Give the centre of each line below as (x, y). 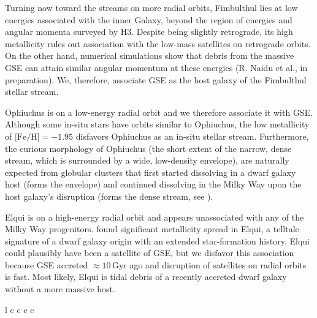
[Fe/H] (27, 137)
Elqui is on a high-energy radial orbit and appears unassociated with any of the (155, 217)
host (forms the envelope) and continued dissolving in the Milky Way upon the (153, 184)
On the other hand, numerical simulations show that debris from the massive (150, 55)
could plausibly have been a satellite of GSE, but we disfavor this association (150, 253)
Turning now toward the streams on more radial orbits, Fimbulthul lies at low (151, 7)
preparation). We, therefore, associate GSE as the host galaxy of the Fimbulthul (156, 79)
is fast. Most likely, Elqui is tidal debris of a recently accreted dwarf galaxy (146, 277)
